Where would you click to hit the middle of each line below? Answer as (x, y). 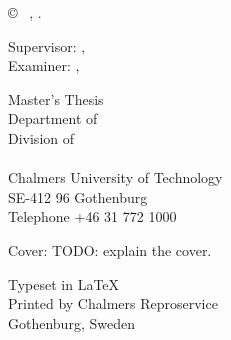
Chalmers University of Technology (115, 177)
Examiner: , (44, 65)
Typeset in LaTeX (64, 283)
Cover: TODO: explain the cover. (110, 249)
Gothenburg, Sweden (71, 322)
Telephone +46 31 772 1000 (92, 216)
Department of (53, 118)
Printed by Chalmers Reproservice (113, 303)
